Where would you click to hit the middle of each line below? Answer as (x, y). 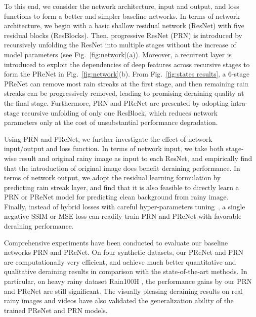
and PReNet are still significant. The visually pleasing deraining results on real (124, 291)
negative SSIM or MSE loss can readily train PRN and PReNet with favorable (123, 216)
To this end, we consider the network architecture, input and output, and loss (122, 6)
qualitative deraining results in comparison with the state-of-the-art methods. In (126, 271)
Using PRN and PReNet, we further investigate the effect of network (108, 139)
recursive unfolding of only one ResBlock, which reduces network (120, 112)
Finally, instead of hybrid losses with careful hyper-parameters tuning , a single (125, 206)
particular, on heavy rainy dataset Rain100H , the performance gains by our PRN (128, 281)
